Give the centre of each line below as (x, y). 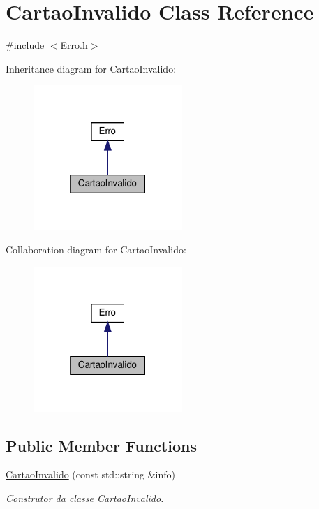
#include (25, 45)
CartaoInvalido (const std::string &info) (91, 474)
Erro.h (74, 45)
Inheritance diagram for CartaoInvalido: (91, 68)
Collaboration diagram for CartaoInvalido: (96, 250)
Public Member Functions (101, 445)
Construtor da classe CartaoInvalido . (85, 498)
